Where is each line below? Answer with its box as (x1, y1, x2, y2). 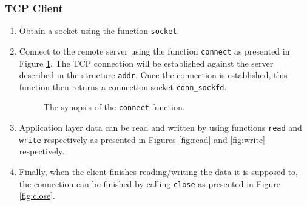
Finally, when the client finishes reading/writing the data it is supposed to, (19, 165, 298, 178)
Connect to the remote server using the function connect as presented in (19, 44, 290, 57)
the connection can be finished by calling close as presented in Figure (19, 177, 281, 190)
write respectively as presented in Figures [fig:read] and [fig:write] (19, 133, 266, 145)
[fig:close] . (19, 189, 56, 202)
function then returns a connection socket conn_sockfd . (19, 80, 227, 93)
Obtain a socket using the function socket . (19, 24, 180, 37)
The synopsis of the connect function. (43, 101, 185, 113)
